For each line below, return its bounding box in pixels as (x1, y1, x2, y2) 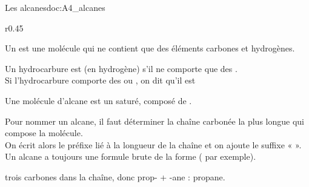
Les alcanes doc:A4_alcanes (5, 1, 105, 13)
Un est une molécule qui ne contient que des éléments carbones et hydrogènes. (5, 42, 295, 54)
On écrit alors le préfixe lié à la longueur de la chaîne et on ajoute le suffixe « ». (5, 138, 302, 151)
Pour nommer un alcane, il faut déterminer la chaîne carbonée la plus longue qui (5, 114, 304, 127)
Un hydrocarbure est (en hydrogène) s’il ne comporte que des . (5, 62, 238, 74)
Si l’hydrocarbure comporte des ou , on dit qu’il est (5, 74, 196, 87)
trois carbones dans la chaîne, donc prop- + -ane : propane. (5, 170, 225, 183)
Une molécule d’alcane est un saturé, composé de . (5, 94, 192, 107)
